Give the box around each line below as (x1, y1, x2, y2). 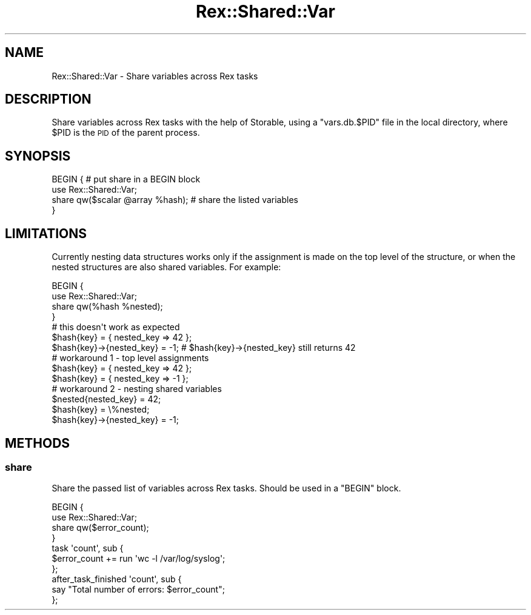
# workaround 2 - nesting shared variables (52, 384, 222, 394)
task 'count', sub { (52, 543, 124, 554)
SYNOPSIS (5, 148, 71, 164)
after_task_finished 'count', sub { (52, 574, 182, 585)
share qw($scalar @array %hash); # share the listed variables (52, 194, 298, 205)
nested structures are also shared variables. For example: (52, 262, 281, 273)
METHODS (5, 435, 70, 451)
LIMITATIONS (5, 225, 87, 241)
